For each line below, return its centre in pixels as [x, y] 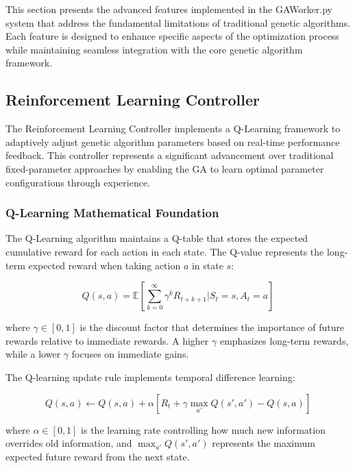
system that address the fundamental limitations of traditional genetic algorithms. [178, 22]
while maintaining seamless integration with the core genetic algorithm [154, 49]
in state [207, 265]
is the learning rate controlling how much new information [203, 429]
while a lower [33, 354]
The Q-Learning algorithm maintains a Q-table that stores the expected [157, 238]
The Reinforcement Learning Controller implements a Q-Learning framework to [173, 128]
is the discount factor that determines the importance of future [212, 327]
